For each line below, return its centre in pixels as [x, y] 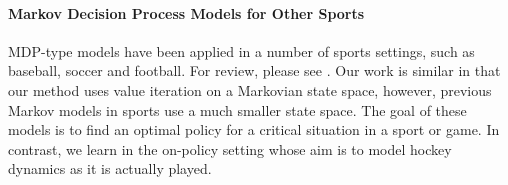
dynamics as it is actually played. [110, 168]
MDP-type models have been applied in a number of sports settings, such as [241, 50]
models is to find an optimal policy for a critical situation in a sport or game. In [254, 129]
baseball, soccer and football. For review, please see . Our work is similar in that [254, 70]
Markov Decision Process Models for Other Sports [186, 12]
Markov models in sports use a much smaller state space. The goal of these [237, 109]
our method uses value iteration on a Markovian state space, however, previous [250, 89]
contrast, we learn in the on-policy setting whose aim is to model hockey [230, 148]
